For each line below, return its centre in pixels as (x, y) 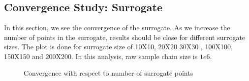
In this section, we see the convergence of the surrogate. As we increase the (117, 28)
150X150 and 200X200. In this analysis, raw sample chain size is (101, 56)
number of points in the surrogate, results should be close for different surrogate (125, 37)
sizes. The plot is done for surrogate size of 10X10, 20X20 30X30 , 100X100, (118, 47)
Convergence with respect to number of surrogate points (109, 72)
